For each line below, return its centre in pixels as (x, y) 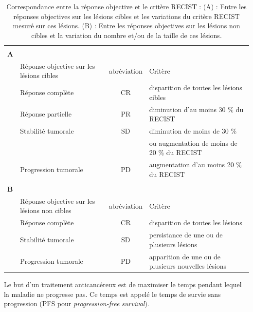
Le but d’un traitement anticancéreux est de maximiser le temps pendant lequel (123, 284)
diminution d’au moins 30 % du (196, 109)
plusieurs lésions (173, 244)
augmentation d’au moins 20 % (196, 165)
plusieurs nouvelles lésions (188, 266)
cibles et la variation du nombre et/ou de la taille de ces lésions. (126, 35)
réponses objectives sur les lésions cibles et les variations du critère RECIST (126, 16)
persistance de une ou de (186, 235)
